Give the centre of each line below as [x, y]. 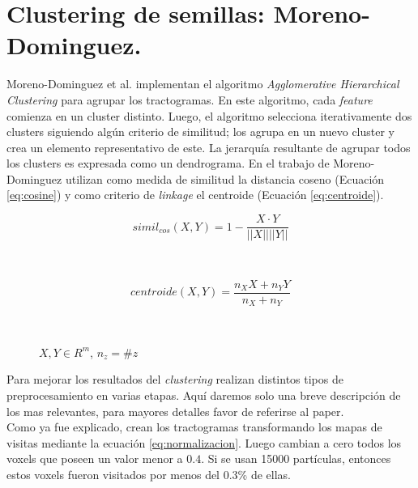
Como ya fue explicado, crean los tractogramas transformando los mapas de [194, 427]
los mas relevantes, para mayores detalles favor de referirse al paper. [175, 411]
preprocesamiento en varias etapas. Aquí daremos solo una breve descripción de [204, 395]
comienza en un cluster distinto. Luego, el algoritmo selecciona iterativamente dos [209, 115]
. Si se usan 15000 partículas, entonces [296, 458]
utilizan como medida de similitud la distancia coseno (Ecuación [225, 178]
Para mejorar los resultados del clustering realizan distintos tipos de [175, 379]
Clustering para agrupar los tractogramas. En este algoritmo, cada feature [190, 99]
